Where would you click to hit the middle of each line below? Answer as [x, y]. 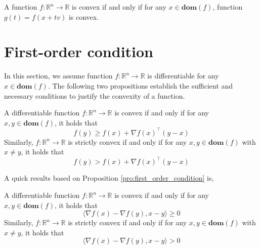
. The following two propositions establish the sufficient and [140, 85]
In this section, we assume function [58, 76]
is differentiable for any [183, 76]
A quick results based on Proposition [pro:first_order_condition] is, [109, 178]
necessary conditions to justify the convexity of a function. [95, 95]
